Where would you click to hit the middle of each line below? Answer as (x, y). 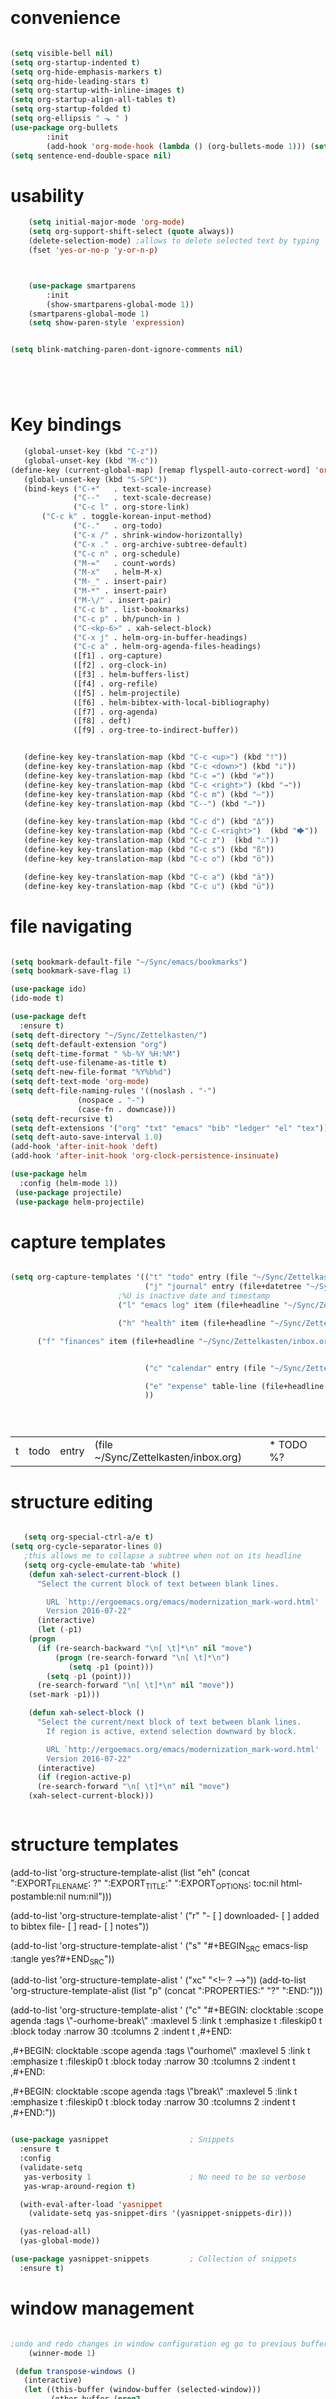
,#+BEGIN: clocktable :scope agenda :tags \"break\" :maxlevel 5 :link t (154, 2091)
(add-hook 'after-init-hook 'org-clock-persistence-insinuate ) (145, 1156)
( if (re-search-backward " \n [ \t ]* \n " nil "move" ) (144, 1648)
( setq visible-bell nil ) (62, 53)
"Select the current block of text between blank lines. (158, 1584)
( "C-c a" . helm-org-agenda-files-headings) (167, 647)
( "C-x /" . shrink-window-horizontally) (158, 535)
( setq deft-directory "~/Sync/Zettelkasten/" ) (109, 1035)
